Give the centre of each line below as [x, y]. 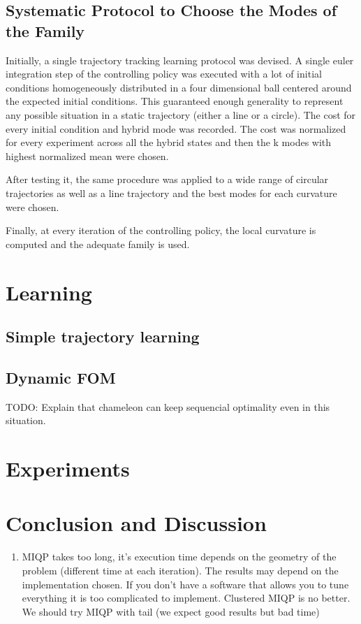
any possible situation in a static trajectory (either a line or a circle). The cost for [181, 114]
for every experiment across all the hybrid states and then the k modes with [169, 142]
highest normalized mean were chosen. [87, 155]
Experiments [68, 469]
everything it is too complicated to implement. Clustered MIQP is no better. [186, 598]
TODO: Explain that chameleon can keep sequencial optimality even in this [168, 406]
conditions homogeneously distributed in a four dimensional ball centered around [179, 87]
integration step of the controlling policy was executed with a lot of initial [164, 74]
